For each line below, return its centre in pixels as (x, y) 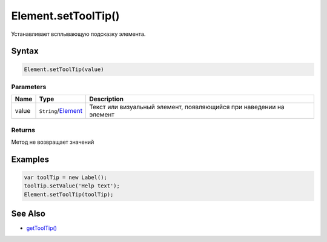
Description (106, 99)
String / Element (61, 111)
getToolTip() (42, 228)
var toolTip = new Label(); (65, 178)
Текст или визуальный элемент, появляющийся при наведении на (187, 107)
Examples (30, 159)
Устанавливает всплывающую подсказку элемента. (78, 34)
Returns (23, 130)
